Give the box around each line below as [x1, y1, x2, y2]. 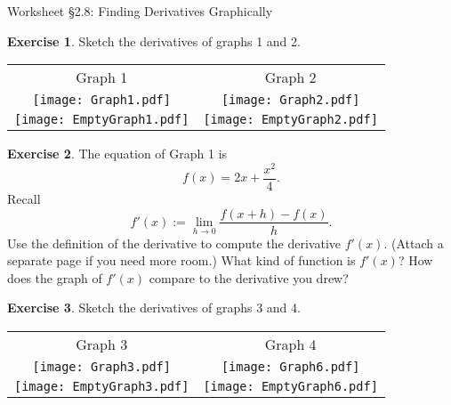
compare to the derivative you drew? [149, 268, 349, 287]
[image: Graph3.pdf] [32, 359, 171, 374]
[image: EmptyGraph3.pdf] [14, 378, 189, 393]
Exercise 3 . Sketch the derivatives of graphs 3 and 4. [7, 298, 301, 317]
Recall [7, 189, 41, 207]
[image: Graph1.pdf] [32, 93, 171, 108]
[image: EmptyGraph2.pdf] [203, 112, 378, 127]
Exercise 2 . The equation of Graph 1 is [7, 144, 228, 163]
